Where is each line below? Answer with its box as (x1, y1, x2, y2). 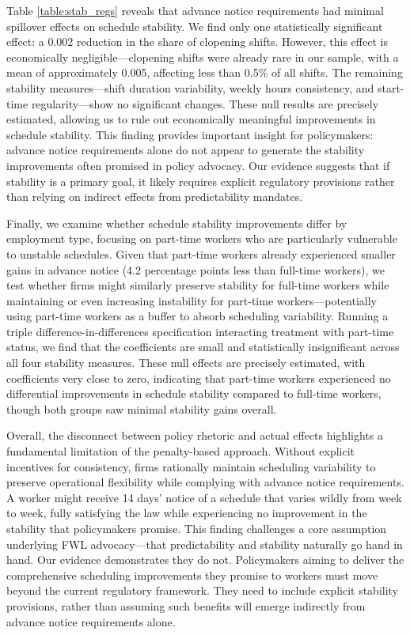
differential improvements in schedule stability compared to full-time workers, (6, 385, 382, 402)
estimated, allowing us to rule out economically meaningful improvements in (6, 111, 376, 127)
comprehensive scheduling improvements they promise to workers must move (6, 566, 378, 583)
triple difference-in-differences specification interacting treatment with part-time (6, 323, 394, 339)
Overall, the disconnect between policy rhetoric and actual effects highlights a (6, 427, 383, 444)
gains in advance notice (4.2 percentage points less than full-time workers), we (6, 261, 385, 278)
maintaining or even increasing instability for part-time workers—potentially (6, 292, 377, 308)
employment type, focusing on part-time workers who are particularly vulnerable (6, 230, 397, 247)
